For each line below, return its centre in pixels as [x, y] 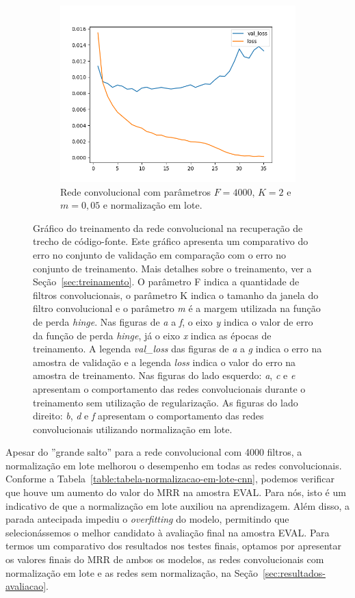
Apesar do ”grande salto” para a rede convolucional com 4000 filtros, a [154, 452]
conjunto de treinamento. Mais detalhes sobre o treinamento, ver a [172, 268]
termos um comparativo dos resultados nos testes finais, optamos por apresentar [173, 546]
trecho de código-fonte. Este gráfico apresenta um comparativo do [171, 241]
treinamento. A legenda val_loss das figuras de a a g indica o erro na [177, 349]
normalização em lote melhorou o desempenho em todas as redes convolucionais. [174, 465]
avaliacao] [26, 586]
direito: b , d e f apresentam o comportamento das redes [148, 416]
